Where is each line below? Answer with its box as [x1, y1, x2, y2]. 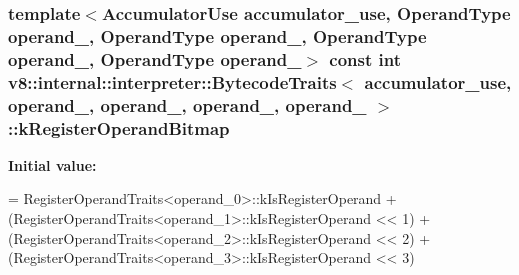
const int [329, 46, 402, 71]
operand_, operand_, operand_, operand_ [8, 92, 367, 117]
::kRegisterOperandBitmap [8, 115, 230, 140]
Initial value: [8, 154, 97, 175]
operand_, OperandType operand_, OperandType [8, 23, 427, 48]
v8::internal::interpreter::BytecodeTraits [8, 69, 337, 94]
